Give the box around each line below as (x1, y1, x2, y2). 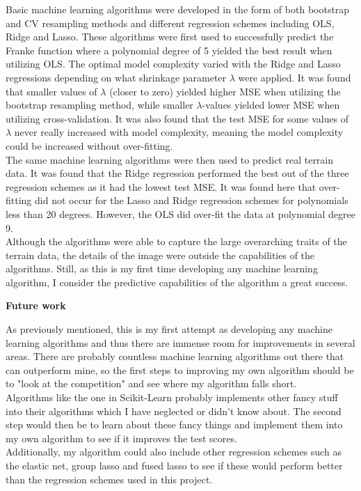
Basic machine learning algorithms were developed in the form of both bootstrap (6, 2, 350, 16)
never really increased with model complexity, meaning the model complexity (14, 125, 344, 139)
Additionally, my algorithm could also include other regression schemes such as (6, 444, 342, 459)
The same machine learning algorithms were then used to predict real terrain (6, 152, 334, 166)
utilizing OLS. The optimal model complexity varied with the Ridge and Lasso (6, 56, 341, 71)
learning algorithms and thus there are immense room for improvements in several (6, 335, 355, 350)
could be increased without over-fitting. (6, 138, 173, 153)
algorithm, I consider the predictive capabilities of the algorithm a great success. (6, 274, 348, 289)
